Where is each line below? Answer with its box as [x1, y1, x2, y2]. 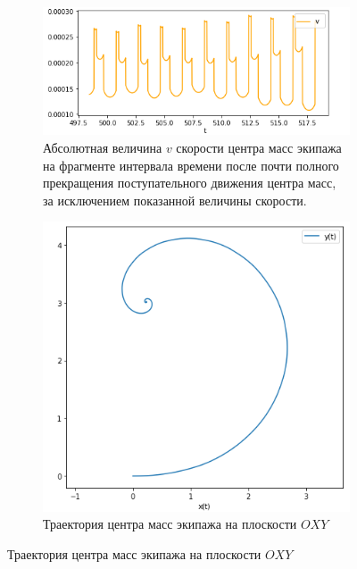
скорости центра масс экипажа [176, 138, 342, 157]
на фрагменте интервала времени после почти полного [43, 155, 339, 174]
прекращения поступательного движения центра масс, [43, 173, 336, 192]
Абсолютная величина [43, 138, 162, 157]
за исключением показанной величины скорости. [43, 190, 307, 209]
